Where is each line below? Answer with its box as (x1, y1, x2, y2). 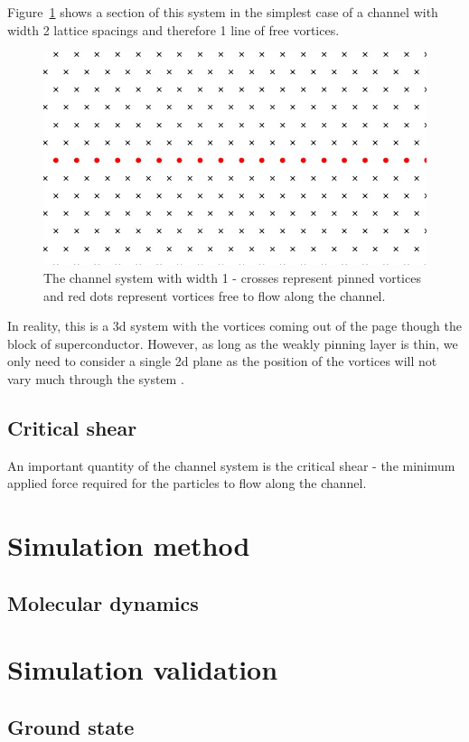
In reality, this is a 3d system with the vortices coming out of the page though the (7, 316, 462, 335)
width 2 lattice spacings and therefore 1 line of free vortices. (7, 20, 340, 39)
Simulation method (7, 527, 250, 564)
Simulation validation (7, 651, 278, 688)
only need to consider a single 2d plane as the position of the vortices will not (7, 352, 437, 371)
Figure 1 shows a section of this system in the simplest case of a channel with (7, 3, 438, 21)
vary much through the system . (7, 369, 184, 388)
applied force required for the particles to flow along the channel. (7, 474, 367, 493)
